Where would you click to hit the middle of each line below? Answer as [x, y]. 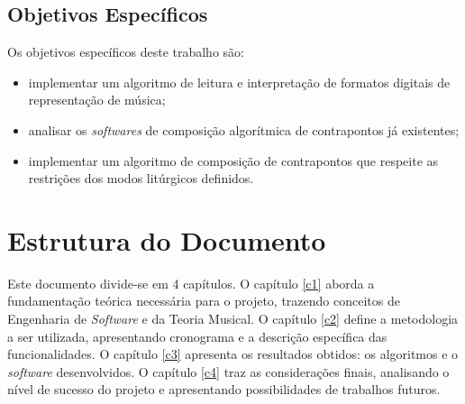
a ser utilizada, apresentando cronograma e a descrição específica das [197, 336]
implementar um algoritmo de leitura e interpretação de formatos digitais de [239, 82]
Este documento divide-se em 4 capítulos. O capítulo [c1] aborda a [191, 283]
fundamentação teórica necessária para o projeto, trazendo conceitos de [204, 301]
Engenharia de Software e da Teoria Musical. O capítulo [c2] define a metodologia [233, 319]
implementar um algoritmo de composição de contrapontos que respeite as [233, 160]
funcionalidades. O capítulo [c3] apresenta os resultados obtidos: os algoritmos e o [233, 354]
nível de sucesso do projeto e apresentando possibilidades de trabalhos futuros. [224, 389]
